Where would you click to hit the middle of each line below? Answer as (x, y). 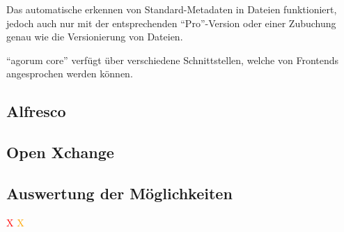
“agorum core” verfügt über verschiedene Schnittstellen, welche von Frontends (173, 60)
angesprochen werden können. (70, 74)
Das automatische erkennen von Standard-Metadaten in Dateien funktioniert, (172, 9)
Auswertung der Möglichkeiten (119, 193)
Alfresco (36, 111)
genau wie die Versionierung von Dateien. (95, 37)
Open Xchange (60, 152)
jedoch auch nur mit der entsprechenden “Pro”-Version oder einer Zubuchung (171, 23)
